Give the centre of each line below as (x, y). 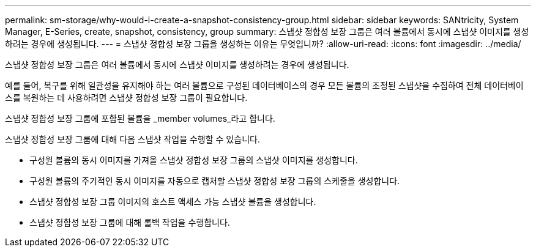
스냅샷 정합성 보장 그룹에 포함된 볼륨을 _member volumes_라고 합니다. (140, 118)
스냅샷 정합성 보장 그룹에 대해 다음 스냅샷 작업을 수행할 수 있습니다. (132, 139)
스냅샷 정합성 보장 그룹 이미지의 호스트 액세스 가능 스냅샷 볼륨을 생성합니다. (173, 202)
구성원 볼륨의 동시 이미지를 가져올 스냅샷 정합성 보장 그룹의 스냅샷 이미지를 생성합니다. (194, 160)
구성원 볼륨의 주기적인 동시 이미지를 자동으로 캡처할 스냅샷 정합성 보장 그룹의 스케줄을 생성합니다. (215, 181)
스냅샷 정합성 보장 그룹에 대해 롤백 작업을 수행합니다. (130, 222)
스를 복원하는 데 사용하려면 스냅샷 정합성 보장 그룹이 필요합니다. (126, 98)
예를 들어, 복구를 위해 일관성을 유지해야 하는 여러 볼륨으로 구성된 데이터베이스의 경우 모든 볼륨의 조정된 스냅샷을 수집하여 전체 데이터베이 (264, 85)
